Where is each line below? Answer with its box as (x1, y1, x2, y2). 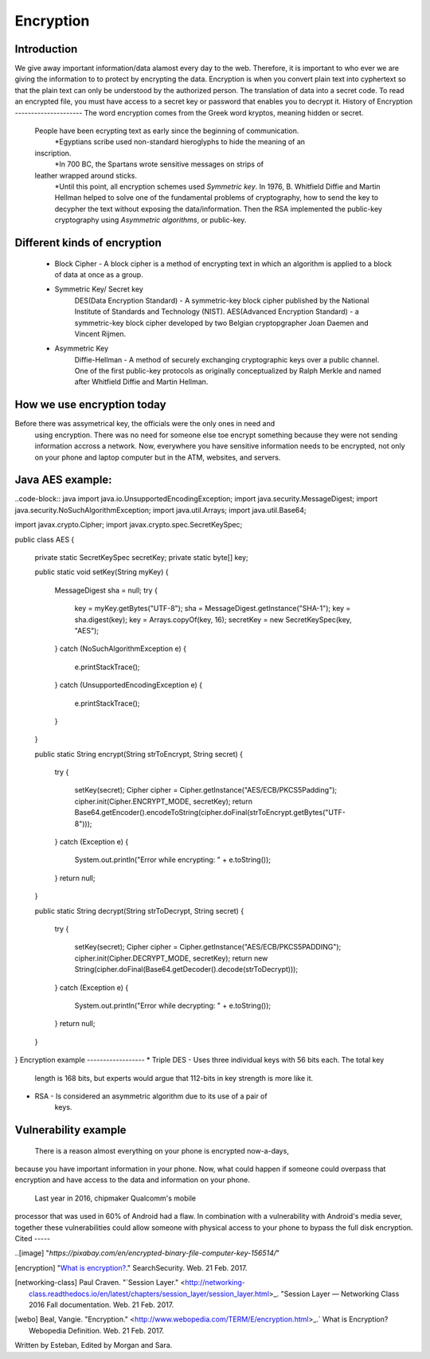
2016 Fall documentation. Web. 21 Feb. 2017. (29, 1299, 174, 1310)
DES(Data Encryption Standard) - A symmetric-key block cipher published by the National (74, 296, 369, 305)
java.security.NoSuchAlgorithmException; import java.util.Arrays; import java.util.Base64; (14, 505, 307, 515)
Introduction (14, 42, 78, 56)
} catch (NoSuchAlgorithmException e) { (54, 644, 187, 653)
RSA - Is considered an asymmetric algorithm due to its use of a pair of (34, 1091, 268, 1101)
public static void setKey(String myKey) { (34, 567, 169, 577)
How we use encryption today (14, 398, 166, 412)
